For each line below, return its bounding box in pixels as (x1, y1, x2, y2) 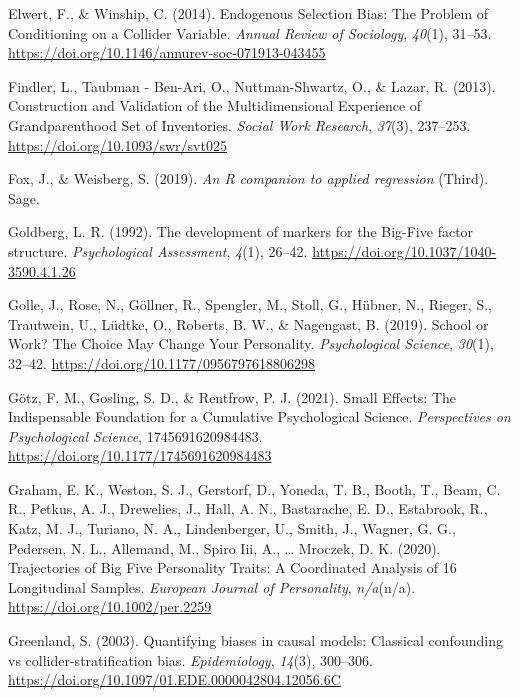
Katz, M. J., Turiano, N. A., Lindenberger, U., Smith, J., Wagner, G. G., (8, 518, 456, 539)
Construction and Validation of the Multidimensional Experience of (8, 95, 422, 116)
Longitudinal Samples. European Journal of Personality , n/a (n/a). (8, 576, 416, 597)
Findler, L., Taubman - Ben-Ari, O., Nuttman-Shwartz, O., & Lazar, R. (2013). (8, 75, 496, 96)
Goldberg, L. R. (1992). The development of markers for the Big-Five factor (8, 221, 474, 242)
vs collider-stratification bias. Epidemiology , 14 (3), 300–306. (8, 649, 373, 670)
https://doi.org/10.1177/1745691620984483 (8, 445, 272, 466)
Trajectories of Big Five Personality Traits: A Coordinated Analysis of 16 (8, 557, 457, 578)
